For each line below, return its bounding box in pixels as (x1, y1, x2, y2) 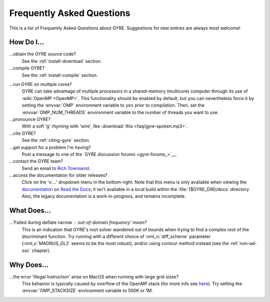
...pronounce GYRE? (9, 116, 51, 122)
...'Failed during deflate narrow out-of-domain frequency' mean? (9, 219, 147, 225)
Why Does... (9, 260, 49, 269)
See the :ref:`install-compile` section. (21, 72, 98, 78)
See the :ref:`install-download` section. (21, 58, 102, 64)
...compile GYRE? (9, 65, 45, 71)
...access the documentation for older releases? (9, 172, 107, 178)
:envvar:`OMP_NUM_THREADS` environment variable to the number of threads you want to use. (21, 109, 219, 115)
